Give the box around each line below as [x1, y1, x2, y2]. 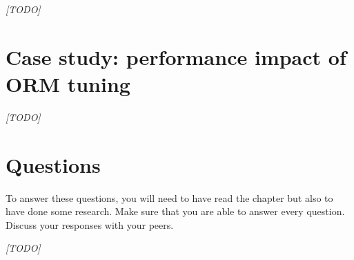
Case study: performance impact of [6, 42, 346, 71]
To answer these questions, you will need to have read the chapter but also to [6, 190, 333, 205]
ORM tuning [6, 69, 130, 98]
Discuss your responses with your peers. [6, 217, 174, 232]
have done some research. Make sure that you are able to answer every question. [6, 204, 345, 219]
